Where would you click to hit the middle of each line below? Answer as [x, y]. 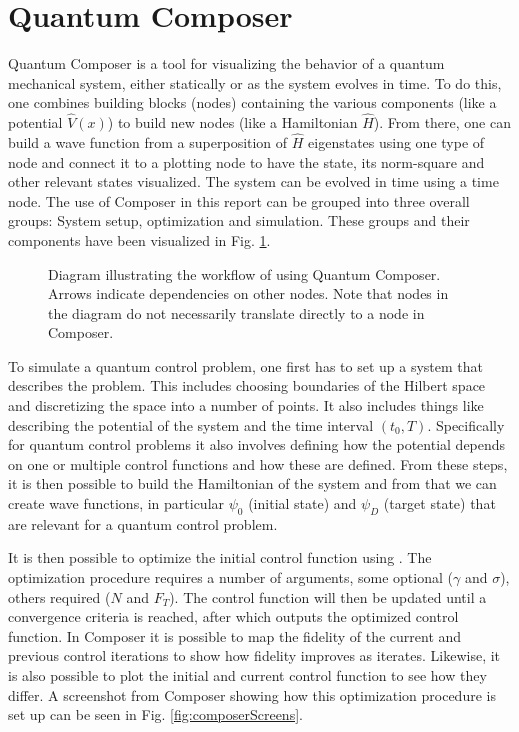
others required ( [59, 596]
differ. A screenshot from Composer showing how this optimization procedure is [252, 694]
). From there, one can [442, 122]
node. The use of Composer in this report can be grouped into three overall [239, 200]
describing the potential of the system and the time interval [191, 424]
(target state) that [439, 503]
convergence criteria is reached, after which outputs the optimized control [233, 616]
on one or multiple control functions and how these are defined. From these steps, [258, 463]
